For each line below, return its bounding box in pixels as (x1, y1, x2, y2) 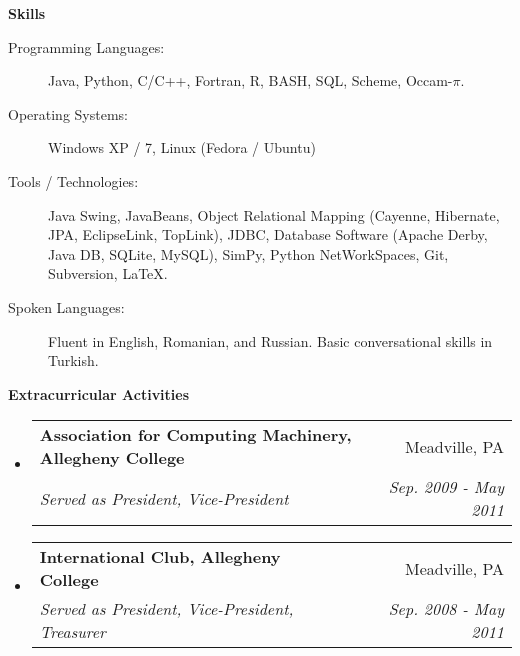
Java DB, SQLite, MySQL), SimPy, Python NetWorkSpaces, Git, (48, 243, 449, 264)
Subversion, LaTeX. (48, 263, 168, 284)
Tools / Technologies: (8, 170, 139, 191)
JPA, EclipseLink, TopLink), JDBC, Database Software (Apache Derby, (48, 224, 488, 245)
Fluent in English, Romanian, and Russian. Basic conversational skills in (48, 330, 493, 351)
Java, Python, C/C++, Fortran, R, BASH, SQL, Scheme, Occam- (48, 70, 453, 91)
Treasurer (39, 620, 106, 644)
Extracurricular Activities (8, 383, 190, 404)
